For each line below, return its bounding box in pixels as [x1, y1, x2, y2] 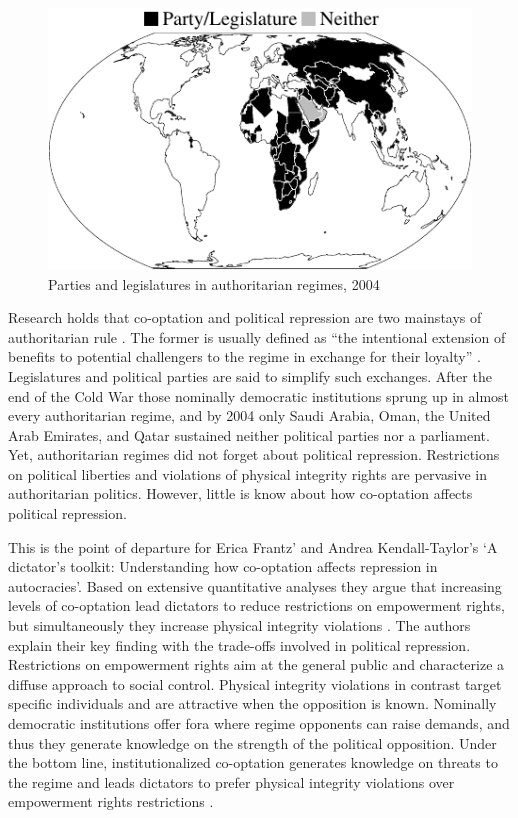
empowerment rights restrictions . [8, 791, 214, 812]
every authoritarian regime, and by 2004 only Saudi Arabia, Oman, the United [8, 405, 491, 426]
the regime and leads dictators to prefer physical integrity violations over [8, 771, 455, 792]
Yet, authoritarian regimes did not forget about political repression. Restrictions [8, 444, 500, 465]
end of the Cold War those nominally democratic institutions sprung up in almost [8, 385, 510, 406]
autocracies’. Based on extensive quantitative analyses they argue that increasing [8, 575, 502, 596]
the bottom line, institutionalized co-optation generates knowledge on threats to [8, 752, 498, 773]
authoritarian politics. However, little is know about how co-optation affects [8, 483, 473, 504]
